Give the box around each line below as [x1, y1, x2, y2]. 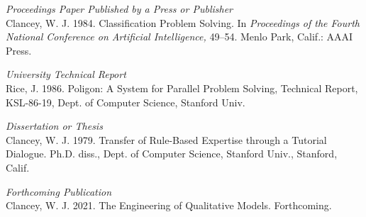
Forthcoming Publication [6, 184, 112, 199]
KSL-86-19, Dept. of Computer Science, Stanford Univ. [6, 94, 245, 109]
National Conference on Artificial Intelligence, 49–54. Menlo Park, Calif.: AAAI [6, 29, 353, 44]
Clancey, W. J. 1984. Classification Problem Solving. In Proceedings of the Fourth [6, 15, 360, 30]
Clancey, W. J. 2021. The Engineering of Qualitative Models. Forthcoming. [6, 198, 332, 213]
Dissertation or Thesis [6, 118, 103, 133]
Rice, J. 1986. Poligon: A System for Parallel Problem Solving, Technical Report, [6, 80, 358, 95]
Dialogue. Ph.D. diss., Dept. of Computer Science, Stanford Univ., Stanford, [6, 146, 338, 161]
